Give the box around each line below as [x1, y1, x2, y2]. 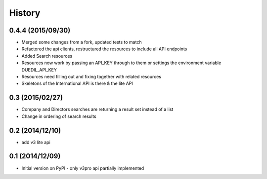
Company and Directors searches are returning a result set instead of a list [21, 107, 174, 112]
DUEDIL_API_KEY [21, 67, 57, 72]
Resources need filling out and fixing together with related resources [21, 74, 162, 80]
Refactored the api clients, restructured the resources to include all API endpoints [21, 46, 187, 52]
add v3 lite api [21, 139, 50, 145]
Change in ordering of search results [21, 113, 96, 119]
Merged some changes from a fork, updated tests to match [21, 39, 142, 45]
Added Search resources [21, 53, 73, 59]
